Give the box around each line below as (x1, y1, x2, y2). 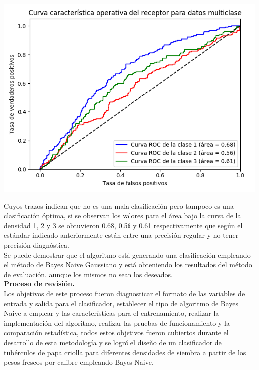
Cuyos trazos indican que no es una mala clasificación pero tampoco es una (4, 200, 234, 211)
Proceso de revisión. (4, 278, 75, 289)
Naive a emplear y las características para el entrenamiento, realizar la (4, 308, 219, 318)
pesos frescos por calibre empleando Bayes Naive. (4, 357, 154, 367)
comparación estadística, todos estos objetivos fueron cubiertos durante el (4, 327, 229, 338)
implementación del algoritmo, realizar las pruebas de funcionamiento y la (4, 317, 230, 328)
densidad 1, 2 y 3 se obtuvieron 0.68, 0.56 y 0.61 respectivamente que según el (4, 220, 243, 230)
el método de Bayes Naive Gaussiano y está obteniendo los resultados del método (4, 259, 252, 270)
